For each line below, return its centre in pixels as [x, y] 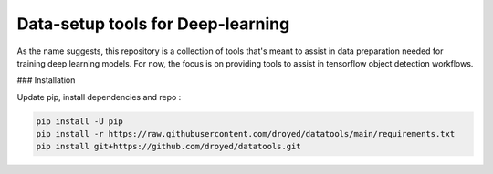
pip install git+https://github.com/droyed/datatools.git [168, 147]
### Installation [46, 80]
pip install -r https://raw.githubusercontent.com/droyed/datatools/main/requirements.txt [246, 134]
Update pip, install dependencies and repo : [99, 97]
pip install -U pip [79, 121]
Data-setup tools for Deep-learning [153, 24]
